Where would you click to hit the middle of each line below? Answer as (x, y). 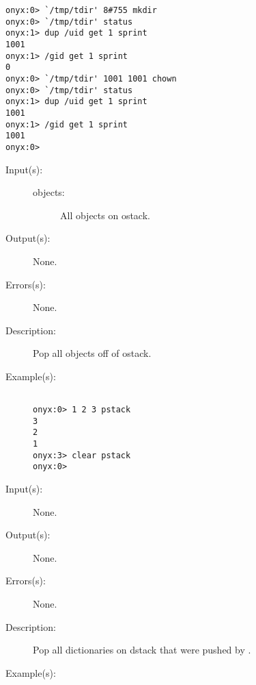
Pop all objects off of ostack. (92, 353)
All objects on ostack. (105, 215)
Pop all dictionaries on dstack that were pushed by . (142, 650)
